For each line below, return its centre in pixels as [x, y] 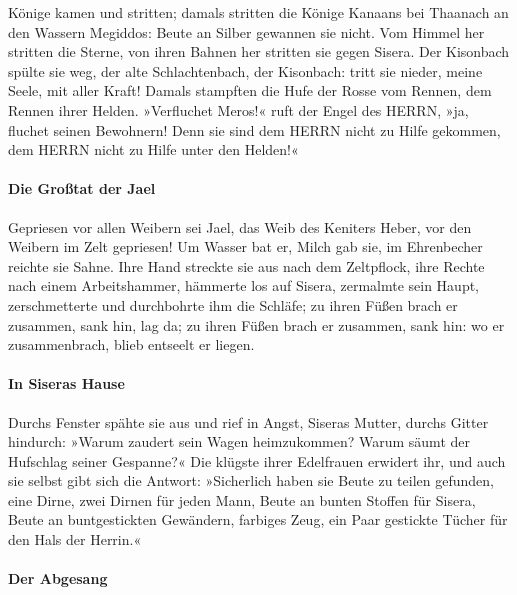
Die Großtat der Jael [82, 188]
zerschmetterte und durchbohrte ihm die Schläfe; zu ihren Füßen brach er [233, 304]
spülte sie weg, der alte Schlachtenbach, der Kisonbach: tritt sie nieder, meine [245, 70]
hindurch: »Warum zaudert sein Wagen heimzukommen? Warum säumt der [239, 441]
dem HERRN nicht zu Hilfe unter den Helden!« [153, 149]
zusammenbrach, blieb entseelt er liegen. [131, 344]
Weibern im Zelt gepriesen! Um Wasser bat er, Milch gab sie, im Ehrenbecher [245, 246]
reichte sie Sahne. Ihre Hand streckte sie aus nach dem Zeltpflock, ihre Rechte [246, 265]
